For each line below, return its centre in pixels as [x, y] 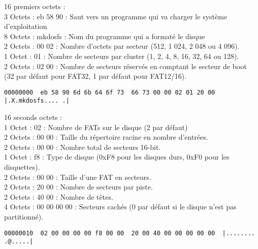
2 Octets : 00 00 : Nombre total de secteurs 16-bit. [83, 147]
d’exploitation [26, 26]
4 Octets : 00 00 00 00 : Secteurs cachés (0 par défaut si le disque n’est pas [120, 207]
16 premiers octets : [35, 6]
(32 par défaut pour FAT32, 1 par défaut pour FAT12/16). [95, 76]
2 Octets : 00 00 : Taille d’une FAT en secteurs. [78, 177]
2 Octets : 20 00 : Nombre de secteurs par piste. [78, 187]
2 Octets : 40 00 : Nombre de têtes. [59, 196]
